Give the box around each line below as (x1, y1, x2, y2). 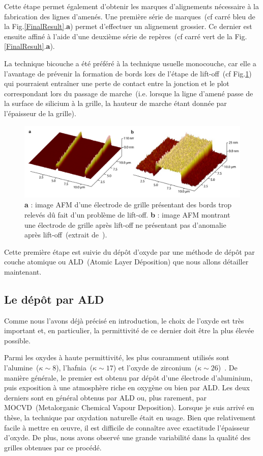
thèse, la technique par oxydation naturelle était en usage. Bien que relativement (4, 412, 256, 423)
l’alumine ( (4, 362, 39, 373)
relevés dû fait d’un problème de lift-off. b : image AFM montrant (24, 209, 230, 220)
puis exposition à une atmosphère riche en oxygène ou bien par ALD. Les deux (4, 382, 250, 393)
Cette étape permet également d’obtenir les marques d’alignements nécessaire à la (4, 1, 259, 11)
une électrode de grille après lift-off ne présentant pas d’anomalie (24, 219, 226, 230)
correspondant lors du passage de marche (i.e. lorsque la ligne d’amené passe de (4, 88, 253, 98)
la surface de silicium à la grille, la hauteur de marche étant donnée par (4, 98, 227, 109)
